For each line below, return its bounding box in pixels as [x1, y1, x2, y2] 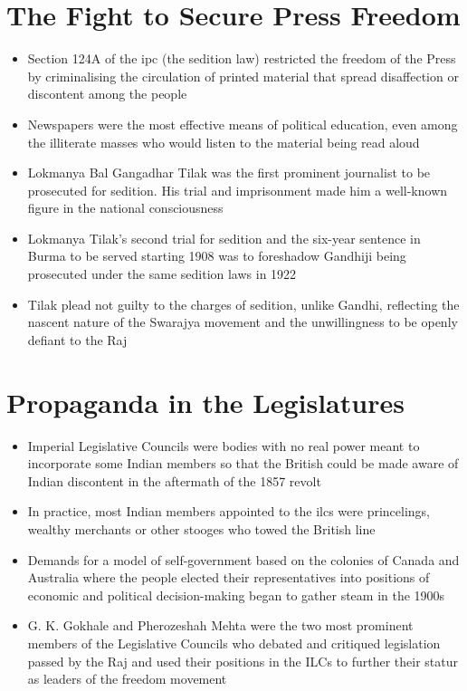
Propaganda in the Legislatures [6, 383, 405, 420]
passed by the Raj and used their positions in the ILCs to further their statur [27, 651, 458, 670]
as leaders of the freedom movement [27, 669, 227, 688]
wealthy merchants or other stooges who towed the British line [27, 519, 376, 538]
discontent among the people [27, 84, 187, 103]
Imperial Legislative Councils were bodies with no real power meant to [27, 436, 420, 455]
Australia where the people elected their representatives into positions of [27, 568, 430, 587]
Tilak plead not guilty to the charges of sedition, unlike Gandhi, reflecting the [27, 294, 460, 313]
